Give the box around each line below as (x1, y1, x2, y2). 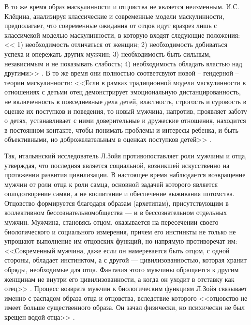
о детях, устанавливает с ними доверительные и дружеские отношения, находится (4, 115, 246, 125)
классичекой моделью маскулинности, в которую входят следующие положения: (4, 30, 240, 40)
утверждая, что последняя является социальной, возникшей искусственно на (4, 160, 230, 170)
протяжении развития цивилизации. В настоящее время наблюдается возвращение (4, 170, 246, 180)
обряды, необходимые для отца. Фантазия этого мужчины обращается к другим (4, 264, 239, 275)
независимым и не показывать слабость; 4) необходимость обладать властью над (4, 58, 242, 68)
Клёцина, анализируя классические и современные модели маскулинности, (4, 11, 224, 21)
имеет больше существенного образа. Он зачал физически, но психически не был (4, 302, 245, 312)
